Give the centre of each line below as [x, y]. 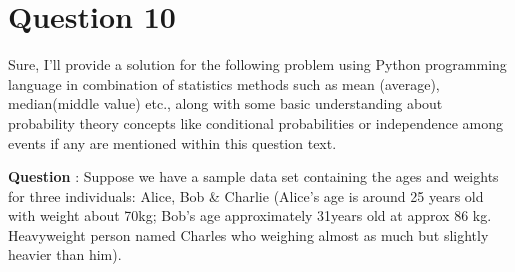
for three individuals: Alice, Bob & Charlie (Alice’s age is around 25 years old [246, 195]
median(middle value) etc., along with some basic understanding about [225, 103]
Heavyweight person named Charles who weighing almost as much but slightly [248, 234]
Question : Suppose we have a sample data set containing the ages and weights [253, 176]
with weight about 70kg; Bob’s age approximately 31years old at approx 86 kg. [250, 215]
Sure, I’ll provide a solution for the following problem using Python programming [257, 64]
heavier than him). [65, 254]
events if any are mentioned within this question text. [172, 142]
